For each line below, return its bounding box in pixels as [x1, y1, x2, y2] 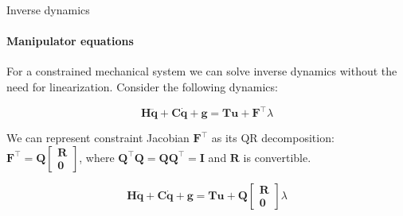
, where [79, 148, 115, 165]
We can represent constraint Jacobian [6, 129, 190, 146]
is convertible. [243, 148, 311, 165]
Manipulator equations [6, 33, 134, 49]
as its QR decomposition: [211, 129, 335, 146]
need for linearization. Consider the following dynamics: [6, 78, 278, 94]
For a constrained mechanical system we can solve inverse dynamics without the [6, 63, 397, 79]
